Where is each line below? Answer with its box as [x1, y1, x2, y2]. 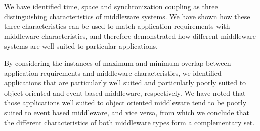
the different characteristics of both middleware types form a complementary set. [4, 117, 255, 127]
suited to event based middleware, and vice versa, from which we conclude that [4, 107, 249, 117]
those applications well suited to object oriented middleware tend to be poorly [4, 97, 247, 108]
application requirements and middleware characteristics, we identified [4, 67, 222, 78]
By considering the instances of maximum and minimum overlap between [4, 57, 231, 68]
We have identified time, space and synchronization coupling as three [4, 1, 218, 11]
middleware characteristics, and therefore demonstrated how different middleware [4, 30, 256, 41]
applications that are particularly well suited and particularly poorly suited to [4, 77, 246, 88]
